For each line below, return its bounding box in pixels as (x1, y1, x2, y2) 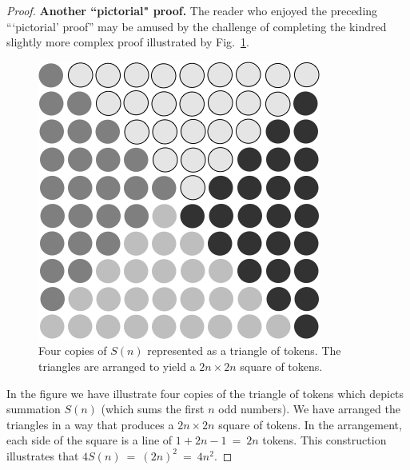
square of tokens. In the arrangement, (218, 416, 402, 432)
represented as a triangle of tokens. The (147, 342, 341, 359)
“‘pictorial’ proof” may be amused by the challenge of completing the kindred (6, 18, 387, 34)
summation (6, 400, 61, 417)
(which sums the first (101, 400, 205, 417)
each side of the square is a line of (6, 432, 173, 448)
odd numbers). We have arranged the (218, 400, 400, 417)
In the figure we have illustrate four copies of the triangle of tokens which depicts (6, 384, 404, 401)
